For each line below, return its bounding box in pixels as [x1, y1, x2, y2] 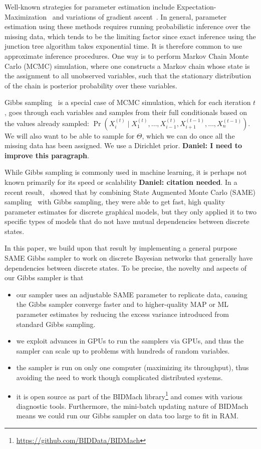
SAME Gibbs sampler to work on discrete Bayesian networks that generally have [5, 253, 253, 263]
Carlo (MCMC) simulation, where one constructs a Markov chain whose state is [5, 60, 250, 71]
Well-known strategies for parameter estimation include [5, 2, 175, 12]
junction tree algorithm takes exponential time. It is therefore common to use [5, 41, 242, 51]
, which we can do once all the [142, 130, 235, 141]
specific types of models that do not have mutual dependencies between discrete [5, 216, 249, 227]
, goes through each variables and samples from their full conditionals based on [5, 106, 247, 117]
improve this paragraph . [5, 150, 89, 160]
